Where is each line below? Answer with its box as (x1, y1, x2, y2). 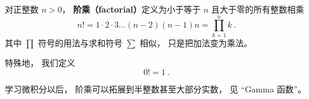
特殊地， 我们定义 (5, 56, 75, 69)
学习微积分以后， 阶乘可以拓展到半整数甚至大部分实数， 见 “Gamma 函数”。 (5, 82, 307, 95)
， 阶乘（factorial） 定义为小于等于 (61, 3, 201, 15)
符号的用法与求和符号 (38, 36, 123, 49)
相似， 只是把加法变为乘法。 (139, 36, 252, 49)
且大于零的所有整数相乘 (211, 3, 304, 15)
